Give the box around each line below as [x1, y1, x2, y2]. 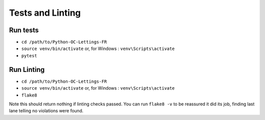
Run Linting [9, 65, 45, 73]
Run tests [9, 26, 39, 34]
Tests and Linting [9, 7, 81, 18]
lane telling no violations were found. [9, 108, 83, 114]
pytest [21, 53, 37, 58]
